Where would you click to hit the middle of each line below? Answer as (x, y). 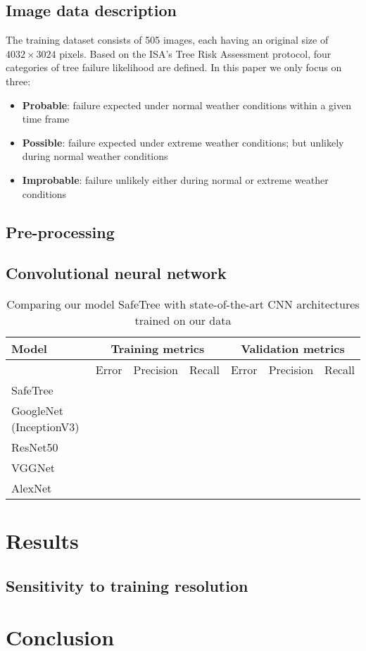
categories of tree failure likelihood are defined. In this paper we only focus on (174, 67)
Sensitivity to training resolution (127, 585)
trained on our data (183, 321)
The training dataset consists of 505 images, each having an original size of (167, 40)
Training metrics (158, 349)
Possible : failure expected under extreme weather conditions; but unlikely (183, 142)
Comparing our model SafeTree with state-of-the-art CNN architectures (183, 304)
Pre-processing (60, 231)
